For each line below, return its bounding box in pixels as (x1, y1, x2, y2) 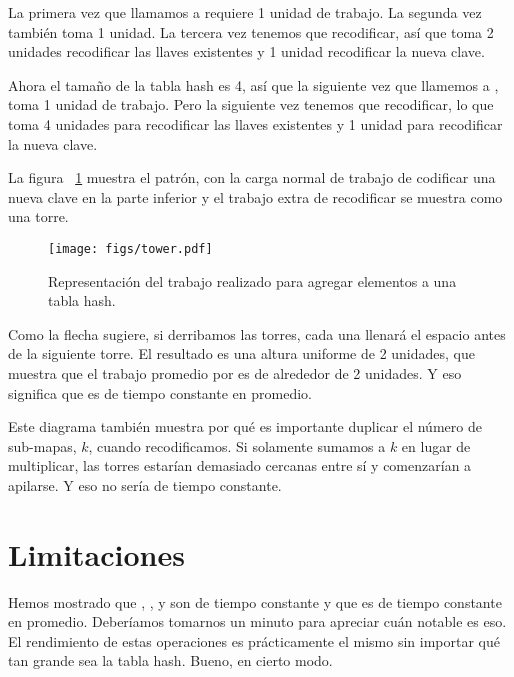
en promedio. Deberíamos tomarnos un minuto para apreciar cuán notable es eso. (8, 611, 507, 632)
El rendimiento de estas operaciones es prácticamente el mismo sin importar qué (8, 630, 500, 651)
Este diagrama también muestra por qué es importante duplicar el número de (8, 416, 482, 437)
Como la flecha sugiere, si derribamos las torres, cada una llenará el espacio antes (8, 323, 506, 344)
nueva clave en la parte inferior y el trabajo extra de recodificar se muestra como (8, 186, 503, 207)
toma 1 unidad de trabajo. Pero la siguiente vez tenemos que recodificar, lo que (8, 94, 494, 115)
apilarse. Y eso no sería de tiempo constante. (8, 474, 282, 495)
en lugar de (401, 435, 471, 456)
